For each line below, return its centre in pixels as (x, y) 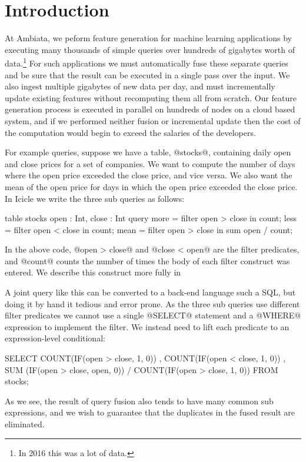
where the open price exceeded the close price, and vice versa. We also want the (149, 175)
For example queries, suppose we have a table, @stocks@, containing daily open (148, 152)
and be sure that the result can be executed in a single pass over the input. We (147, 74)
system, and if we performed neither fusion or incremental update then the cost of (153, 120)
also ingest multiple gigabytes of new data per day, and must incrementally (140, 86)
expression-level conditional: (55, 338)
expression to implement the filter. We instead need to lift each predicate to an (147, 326)
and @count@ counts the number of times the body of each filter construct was (147, 260)
